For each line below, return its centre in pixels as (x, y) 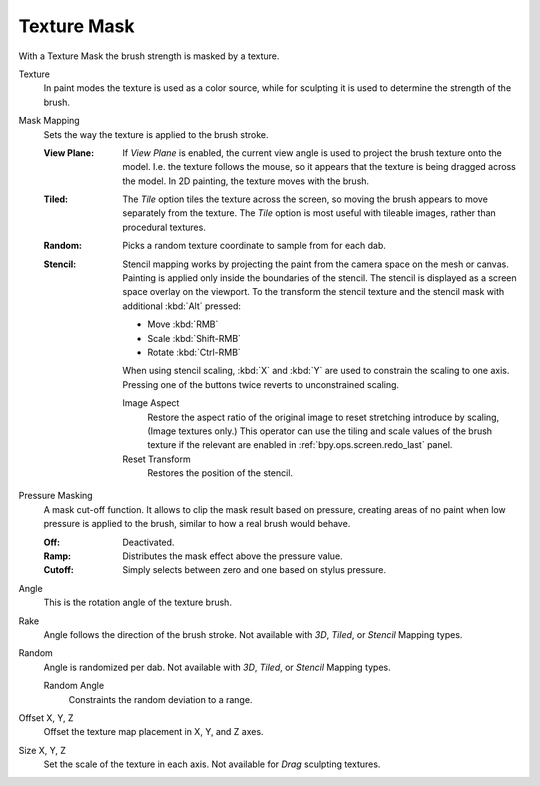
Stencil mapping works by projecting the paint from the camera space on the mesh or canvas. (315, 264)
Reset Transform (156, 459)
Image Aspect (151, 403)
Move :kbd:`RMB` (183, 324)
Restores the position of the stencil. (220, 473)
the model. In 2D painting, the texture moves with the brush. (246, 181)
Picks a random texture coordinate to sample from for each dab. (254, 246)
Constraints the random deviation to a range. (160, 699)
